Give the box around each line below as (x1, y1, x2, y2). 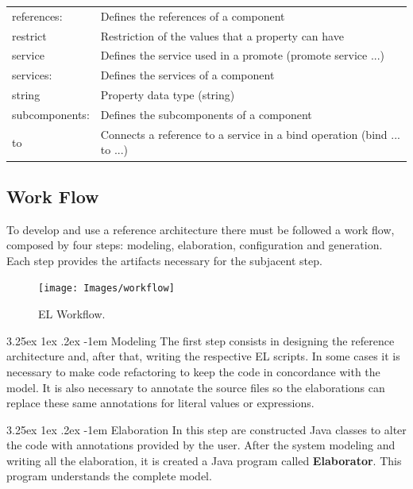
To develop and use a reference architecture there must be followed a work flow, (6, 221, 395, 237)
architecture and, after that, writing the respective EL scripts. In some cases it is (6, 348, 400, 364)
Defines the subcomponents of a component (100, 106, 312, 122)
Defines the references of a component (100, 7, 285, 24)
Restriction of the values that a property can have (100, 27, 344, 44)
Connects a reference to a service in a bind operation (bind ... (100, 125, 400, 142)
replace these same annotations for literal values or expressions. (6, 395, 315, 411)
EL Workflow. (38, 306, 106, 322)
